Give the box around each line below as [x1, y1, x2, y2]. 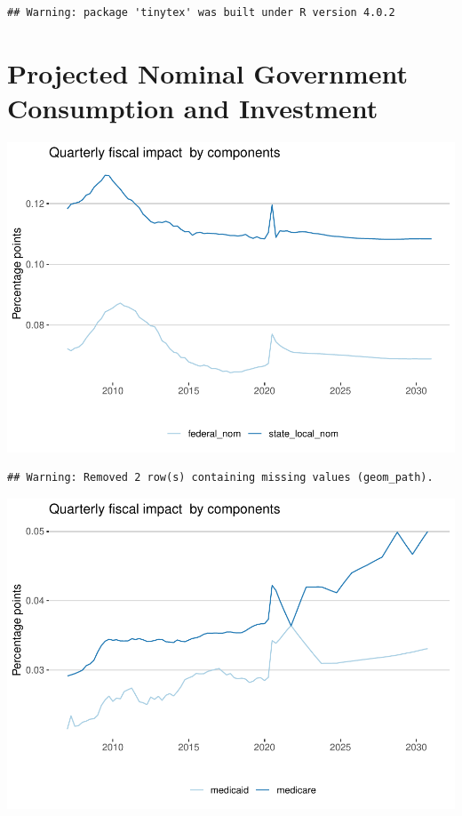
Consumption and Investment [7, 89, 378, 125]
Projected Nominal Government [7, 54, 408, 91]
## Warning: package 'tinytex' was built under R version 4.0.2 [7, 6, 395, 19]
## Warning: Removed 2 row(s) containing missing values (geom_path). [7, 471, 434, 484]
